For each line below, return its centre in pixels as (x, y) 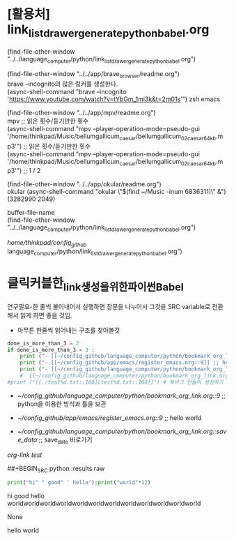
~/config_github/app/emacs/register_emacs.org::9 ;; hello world (109, 418)
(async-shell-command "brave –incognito (67, 92)
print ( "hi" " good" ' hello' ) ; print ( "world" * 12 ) (79, 483)
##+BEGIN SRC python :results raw (56, 469)
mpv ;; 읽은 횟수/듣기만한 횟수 (48, 121)
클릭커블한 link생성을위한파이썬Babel (96, 285)
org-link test (25, 455)
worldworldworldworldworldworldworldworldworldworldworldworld (104, 504)
